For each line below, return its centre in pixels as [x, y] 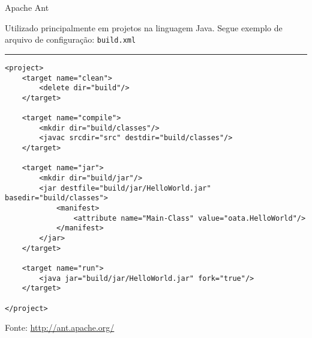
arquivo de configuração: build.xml [70, 39]
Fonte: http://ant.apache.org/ [60, 327]
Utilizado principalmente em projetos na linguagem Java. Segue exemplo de [144, 27]
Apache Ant [27, 7]
